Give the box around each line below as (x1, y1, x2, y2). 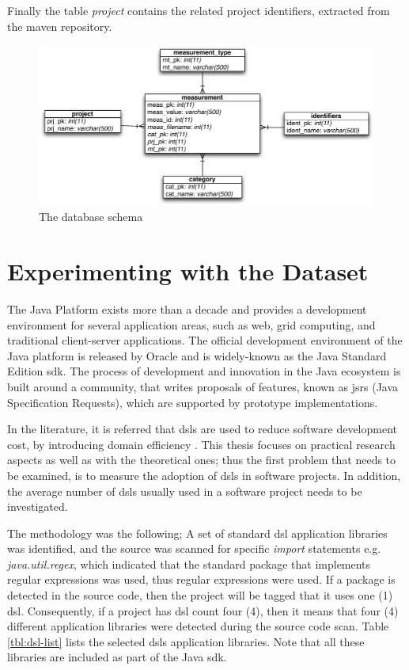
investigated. (7, 498, 68, 515)
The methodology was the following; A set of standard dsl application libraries (7, 524, 388, 541)
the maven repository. (7, 17, 112, 34)
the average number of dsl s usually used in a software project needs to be (7, 482, 362, 499)
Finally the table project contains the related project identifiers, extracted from (7, 2, 390, 18)
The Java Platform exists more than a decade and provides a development (7, 300, 367, 317)
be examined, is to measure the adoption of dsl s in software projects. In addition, (7, 466, 401, 483)
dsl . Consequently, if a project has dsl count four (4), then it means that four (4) (7, 602, 399, 619)
